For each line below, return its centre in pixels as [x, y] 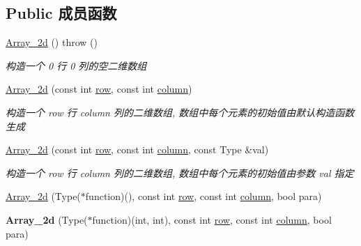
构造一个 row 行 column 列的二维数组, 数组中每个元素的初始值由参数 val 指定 [180, 172]
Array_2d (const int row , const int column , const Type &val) [137, 149]
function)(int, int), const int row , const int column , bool [212, 219]
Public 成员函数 [61, 13]
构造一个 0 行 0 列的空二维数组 [76, 65]
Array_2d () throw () [52, 42]
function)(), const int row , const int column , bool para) [203, 196]
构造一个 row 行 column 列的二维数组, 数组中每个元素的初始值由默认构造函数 [180, 112]
